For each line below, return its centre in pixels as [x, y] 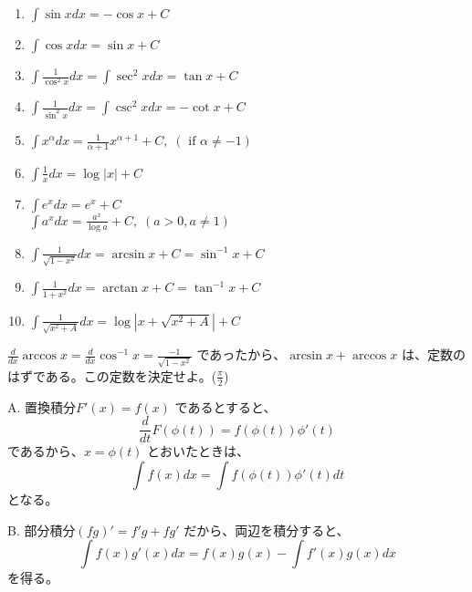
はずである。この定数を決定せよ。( [112, 375]
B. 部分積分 [42, 530]
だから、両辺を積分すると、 [267, 530]
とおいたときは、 [199, 451]
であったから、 [241, 354]
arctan [121, 289]
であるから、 [46, 451]
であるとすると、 [226, 406]
